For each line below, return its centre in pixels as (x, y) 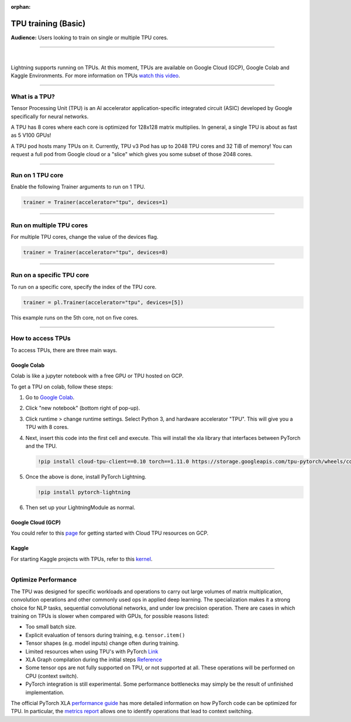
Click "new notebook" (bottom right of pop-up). (83, 408)
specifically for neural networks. (50, 116)
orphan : (21, 7)
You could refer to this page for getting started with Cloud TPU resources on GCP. (110, 533)
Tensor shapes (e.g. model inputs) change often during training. (102, 643)
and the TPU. (41, 446)
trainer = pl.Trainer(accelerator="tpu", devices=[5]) (103, 302)
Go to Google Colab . (50, 397)
